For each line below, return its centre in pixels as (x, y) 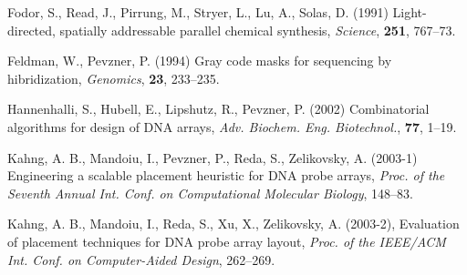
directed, (31, 30)
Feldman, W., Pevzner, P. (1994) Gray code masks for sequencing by (200, 61)
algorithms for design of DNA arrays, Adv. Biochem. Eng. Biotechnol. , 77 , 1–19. (232, 126)
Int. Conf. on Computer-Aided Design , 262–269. (141, 259)
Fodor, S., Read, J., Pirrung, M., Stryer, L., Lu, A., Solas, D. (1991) (198, 12)
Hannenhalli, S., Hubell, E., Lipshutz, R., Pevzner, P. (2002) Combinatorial (218, 109)
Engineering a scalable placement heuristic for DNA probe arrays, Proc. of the (226, 175)
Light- (410, 12)
